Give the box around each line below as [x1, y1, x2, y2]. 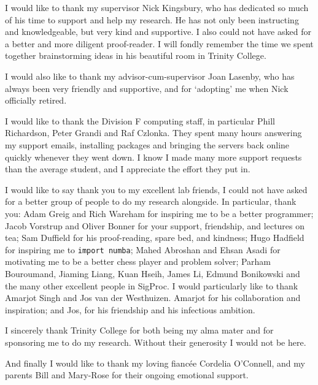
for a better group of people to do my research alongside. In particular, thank [5, 195, 297, 208]
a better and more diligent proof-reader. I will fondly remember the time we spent [5, 37, 314, 50]
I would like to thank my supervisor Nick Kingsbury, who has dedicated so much [5, 1, 309, 13]
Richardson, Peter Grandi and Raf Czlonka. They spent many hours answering [5, 126, 302, 139]
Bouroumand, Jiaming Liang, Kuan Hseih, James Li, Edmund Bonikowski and [5, 267, 300, 280]
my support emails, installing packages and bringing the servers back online [5, 138, 290, 151]
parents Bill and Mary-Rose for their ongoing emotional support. [5, 368, 249, 381]
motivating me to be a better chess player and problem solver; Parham [5, 255, 271, 268]
